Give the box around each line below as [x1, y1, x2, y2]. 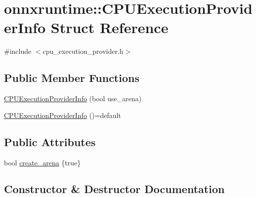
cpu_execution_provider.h [43, 46, 124, 56]
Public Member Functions [4, 70, 139, 85]
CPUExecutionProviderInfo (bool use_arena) [4, 93, 142, 104]
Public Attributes [4, 134, 96, 149]
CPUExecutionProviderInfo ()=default [4, 110, 121, 120]
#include [4, 46, 32, 56]
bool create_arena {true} [4, 157, 81, 167]
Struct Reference [50, 17, 169, 38]
